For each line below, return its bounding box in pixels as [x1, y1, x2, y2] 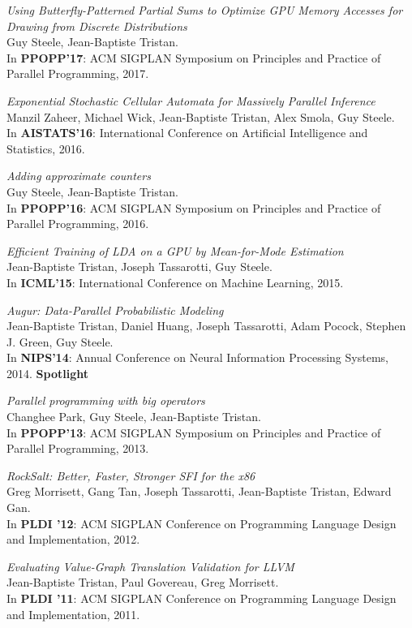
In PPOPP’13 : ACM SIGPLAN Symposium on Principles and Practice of [6, 424, 381, 441]
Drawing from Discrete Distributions [6, 17, 187, 34]
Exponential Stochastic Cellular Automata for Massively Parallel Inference [6, 92, 376, 109]
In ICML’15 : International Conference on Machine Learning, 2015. [6, 273, 344, 290]
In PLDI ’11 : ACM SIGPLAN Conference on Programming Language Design [6, 590, 397, 606]
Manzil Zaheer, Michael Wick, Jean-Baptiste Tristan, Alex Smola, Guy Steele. [6, 108, 395, 125]
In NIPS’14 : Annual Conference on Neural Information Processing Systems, [6, 349, 388, 366]
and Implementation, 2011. [6, 605, 140, 622]
